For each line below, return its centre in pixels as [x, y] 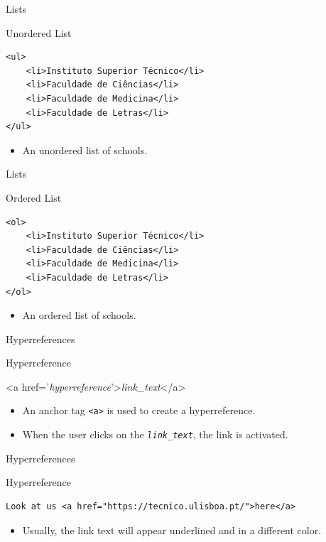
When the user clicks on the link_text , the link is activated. [155, 434]
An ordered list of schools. [79, 315]
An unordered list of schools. [85, 150]
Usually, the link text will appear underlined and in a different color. [172, 530]
